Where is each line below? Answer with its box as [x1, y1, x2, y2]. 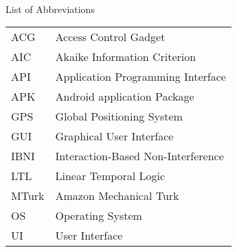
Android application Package [55, 88, 194, 105]
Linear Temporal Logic [55, 168, 166, 184]
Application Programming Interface [55, 68, 226, 85]
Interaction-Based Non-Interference [55, 148, 224, 164]
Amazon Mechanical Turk [55, 188, 179, 204]
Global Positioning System [55, 108, 183, 125]
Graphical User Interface [55, 128, 174, 144]
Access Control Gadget [55, 29, 166, 45]
